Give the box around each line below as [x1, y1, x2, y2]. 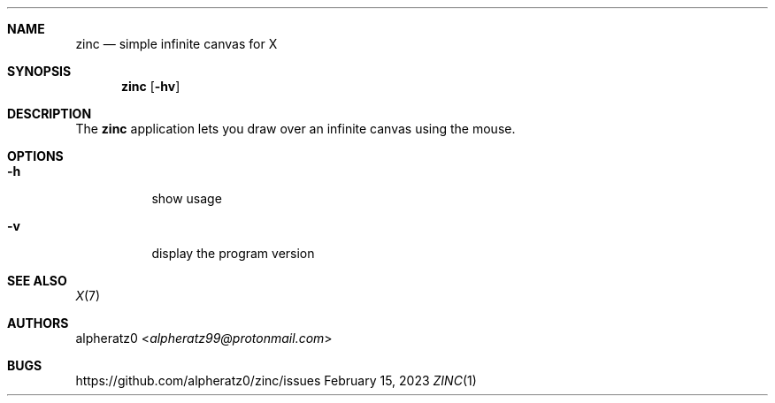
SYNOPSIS [7, 64, 72, 79]
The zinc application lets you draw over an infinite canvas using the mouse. [75, 121, 516, 136]
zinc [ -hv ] [121, 79, 180, 94]
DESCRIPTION [7, 106, 92, 121]
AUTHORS [7, 316, 69, 331]
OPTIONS [7, 148, 64, 163]
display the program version [151, 246, 315, 261]
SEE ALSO [7, 273, 67, 288]
